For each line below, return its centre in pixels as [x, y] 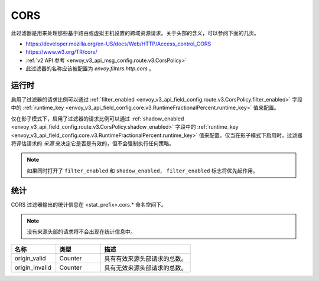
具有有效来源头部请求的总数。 [146, 259]
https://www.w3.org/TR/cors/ [61, 52]
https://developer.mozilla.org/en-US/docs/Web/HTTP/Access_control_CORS [118, 44]
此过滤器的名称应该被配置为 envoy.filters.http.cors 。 [90, 68]
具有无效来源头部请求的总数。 [146, 267]
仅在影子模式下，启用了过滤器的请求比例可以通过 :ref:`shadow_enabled [97, 119]
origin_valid [30, 258]
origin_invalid [33, 267]
